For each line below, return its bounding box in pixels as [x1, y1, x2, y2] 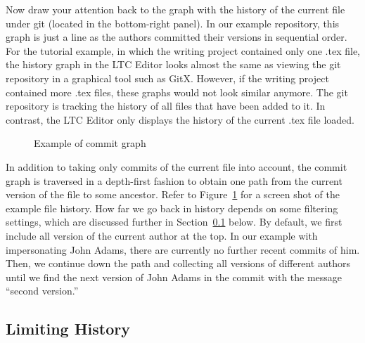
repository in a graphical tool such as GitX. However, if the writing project [6, 70, 329, 85]
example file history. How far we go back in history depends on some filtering [6, 200, 338, 215]
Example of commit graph [34, 136, 146, 150]
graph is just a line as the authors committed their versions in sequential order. [6, 30, 347, 44]
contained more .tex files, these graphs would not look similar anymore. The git [6, 84, 348, 99]
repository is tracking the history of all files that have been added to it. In [6, 98, 326, 113]
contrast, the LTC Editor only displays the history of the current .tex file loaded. [6, 112, 354, 127]
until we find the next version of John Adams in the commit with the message [6, 269, 342, 284]
